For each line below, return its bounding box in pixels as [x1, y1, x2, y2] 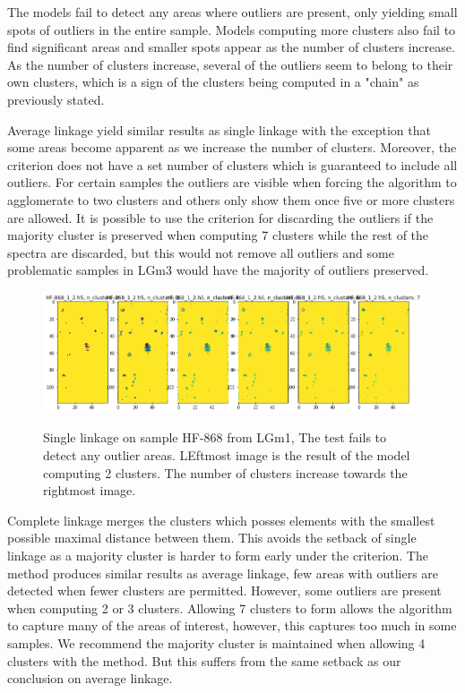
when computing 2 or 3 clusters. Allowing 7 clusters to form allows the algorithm [7, 598, 452, 617]
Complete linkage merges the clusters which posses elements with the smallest [7, 510, 435, 529]
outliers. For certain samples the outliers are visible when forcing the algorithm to [7, 173, 457, 192]
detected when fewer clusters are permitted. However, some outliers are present [7, 581, 442, 600]
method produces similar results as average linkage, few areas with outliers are [7, 563, 439, 582]
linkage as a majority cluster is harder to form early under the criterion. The [7, 545, 428, 564]
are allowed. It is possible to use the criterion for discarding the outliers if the [7, 208, 434, 227]
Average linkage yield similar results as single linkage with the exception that [7, 120, 431, 139]
